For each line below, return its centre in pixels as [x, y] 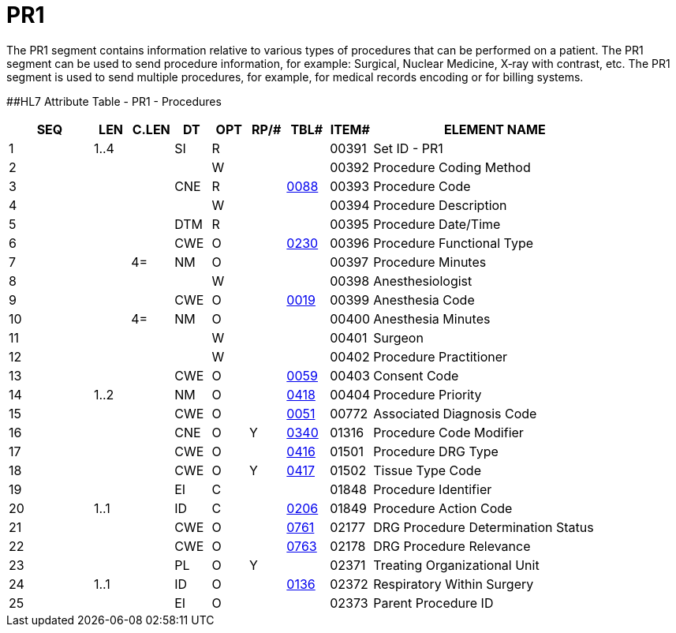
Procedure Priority [428, 394]
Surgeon [398, 337]
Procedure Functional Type [454, 243]
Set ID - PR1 [408, 148]
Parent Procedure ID [433, 603]
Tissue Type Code [427, 470]
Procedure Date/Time [437, 224]
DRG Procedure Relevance [452, 546]
